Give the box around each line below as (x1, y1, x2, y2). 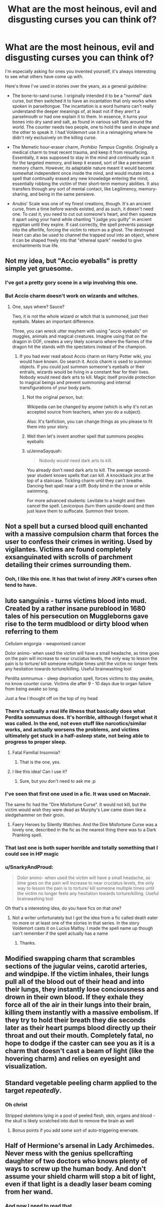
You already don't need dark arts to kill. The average (26, 467, 133, 473)
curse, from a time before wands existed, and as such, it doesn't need (12, 206, 154, 212)
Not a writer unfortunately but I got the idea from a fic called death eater (12, 915, 158, 921)
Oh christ (5, 1101, 28, 1108)
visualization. (5, 1062, 47, 1070)
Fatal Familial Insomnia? (12, 749, 60, 755)
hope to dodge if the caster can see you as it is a (5, 1039, 155, 1047)
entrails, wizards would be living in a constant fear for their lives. (19, 369, 150, 375)
